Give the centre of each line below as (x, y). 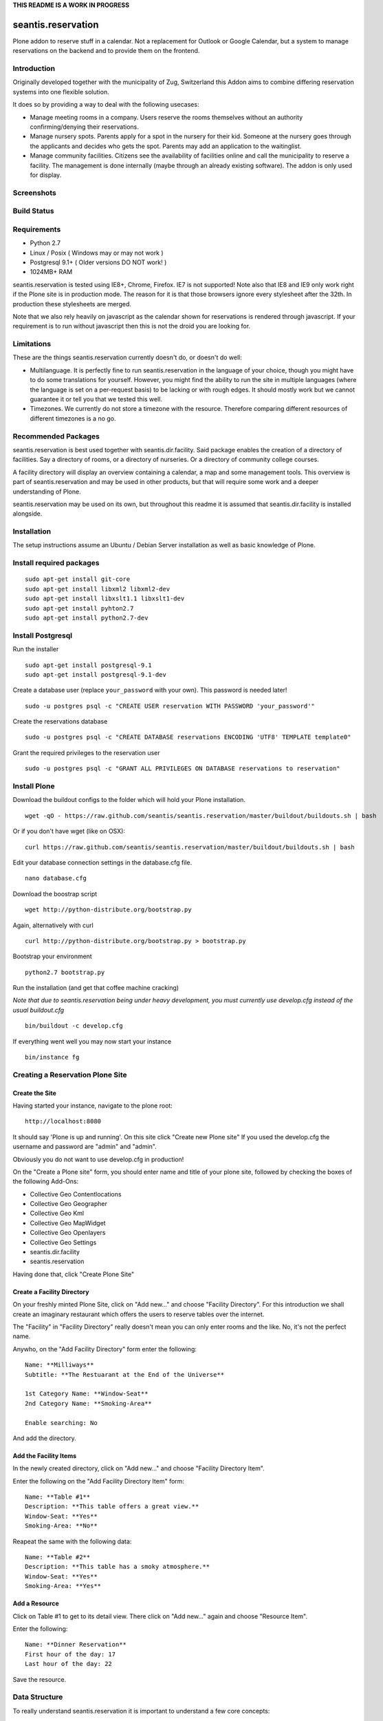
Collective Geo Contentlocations (76, 1194)
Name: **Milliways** (59, 1365)
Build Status (33, 211)
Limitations (32, 344)
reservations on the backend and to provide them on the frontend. (106, 51)
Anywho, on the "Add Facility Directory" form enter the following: (105, 1349)
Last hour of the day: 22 (69, 1664)
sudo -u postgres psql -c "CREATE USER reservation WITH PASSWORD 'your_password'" (170, 706)
